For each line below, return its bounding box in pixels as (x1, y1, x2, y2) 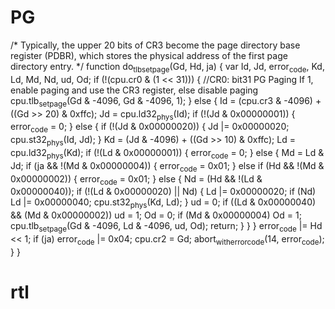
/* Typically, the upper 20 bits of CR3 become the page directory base (10, 39, 301, 51)
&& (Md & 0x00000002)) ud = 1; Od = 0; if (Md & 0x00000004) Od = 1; (10, 209, 302, 221)
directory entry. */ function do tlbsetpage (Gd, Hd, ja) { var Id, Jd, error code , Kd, (10, 60, 325, 75)
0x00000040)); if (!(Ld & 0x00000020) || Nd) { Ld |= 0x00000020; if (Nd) (10, 186, 317, 198)
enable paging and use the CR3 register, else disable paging (10, 84, 259, 96)
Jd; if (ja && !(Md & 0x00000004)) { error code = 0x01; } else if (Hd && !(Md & (10, 159, 325, 174)
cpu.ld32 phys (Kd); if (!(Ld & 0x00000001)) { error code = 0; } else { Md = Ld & (10, 146, 325, 161)
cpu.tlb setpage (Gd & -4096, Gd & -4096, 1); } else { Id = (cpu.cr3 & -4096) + (10, 94, 322, 109)
